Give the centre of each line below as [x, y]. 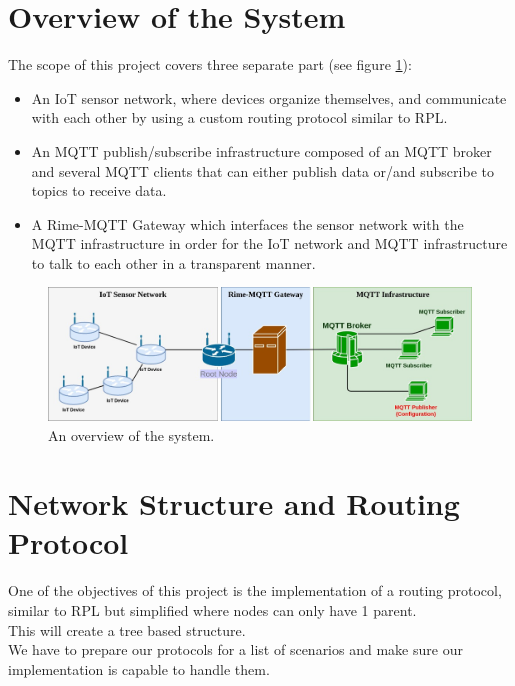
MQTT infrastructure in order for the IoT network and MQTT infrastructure [269, 243]
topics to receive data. [99, 190]
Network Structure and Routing [234, 503]
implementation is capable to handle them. [139, 668]
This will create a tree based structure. [127, 629]
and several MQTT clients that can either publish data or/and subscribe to [262, 170]
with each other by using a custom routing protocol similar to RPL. [239, 117]
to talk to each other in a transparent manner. [173, 262]
